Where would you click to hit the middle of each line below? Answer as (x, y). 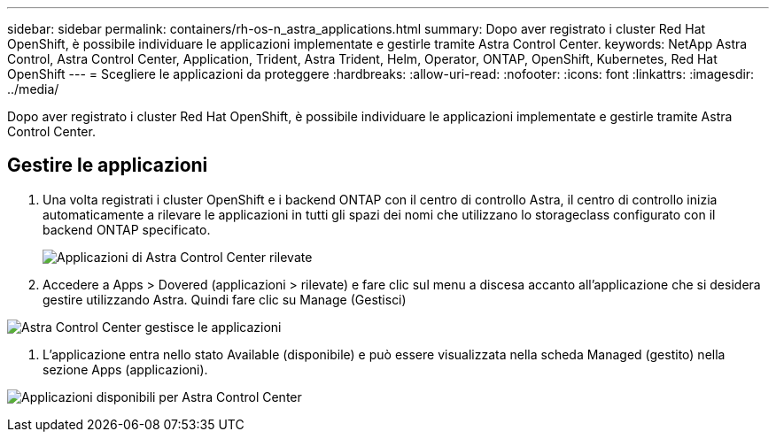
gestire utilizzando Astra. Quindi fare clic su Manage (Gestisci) (225, 299)
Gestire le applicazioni (108, 166)
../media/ (33, 89)
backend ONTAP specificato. (127, 229)
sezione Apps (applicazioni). (125, 369)
